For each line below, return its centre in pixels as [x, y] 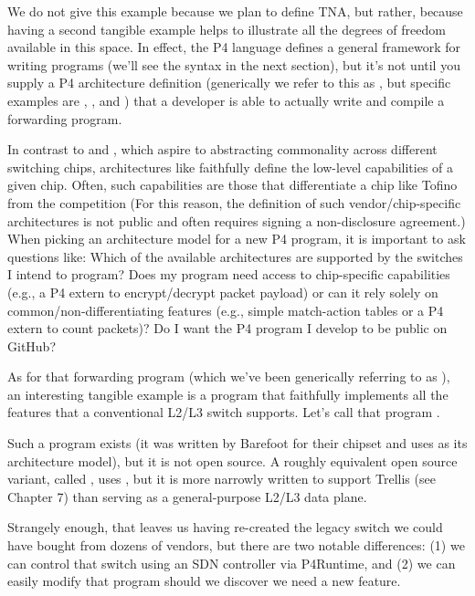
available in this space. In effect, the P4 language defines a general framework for [234, 47]
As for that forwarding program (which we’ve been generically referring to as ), [229, 376]
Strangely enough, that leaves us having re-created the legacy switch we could [225, 527]
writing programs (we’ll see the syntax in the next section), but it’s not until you [234, 64]
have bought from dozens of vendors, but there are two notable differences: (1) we [236, 545]
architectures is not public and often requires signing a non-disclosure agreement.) [237, 220]
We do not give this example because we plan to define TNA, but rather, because [235, 11]
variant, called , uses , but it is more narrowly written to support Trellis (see [222, 479]
